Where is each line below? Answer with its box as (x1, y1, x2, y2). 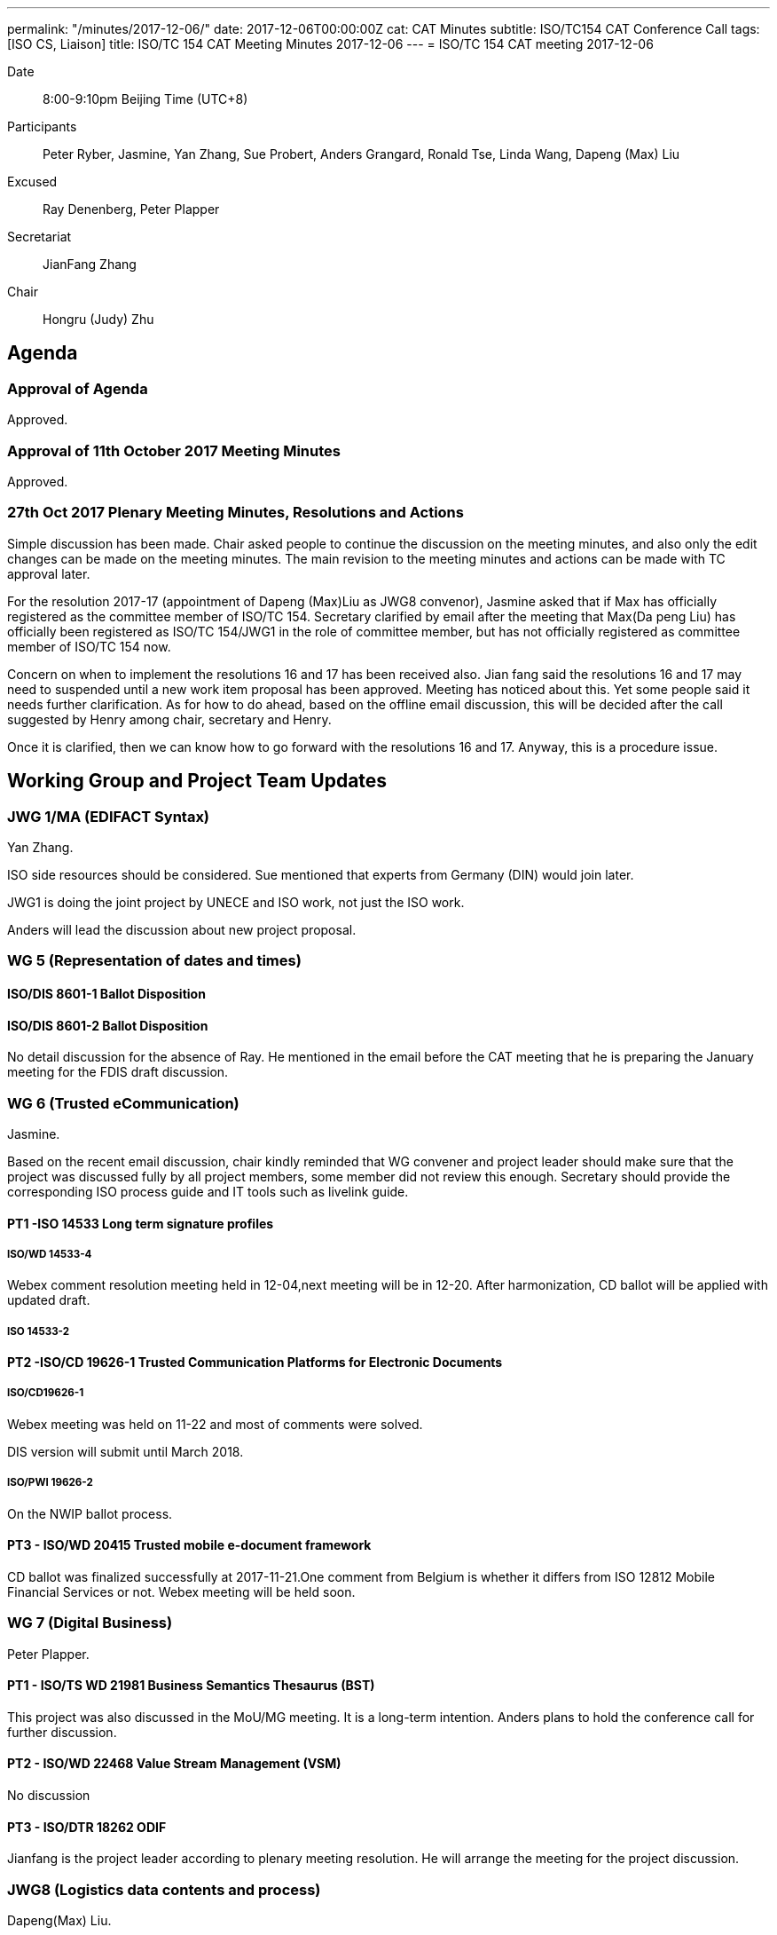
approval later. (7, 565, 90, 581)
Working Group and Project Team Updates (7, 770, 388, 793)
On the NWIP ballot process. (7, 1505, 173, 1521)
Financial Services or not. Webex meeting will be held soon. (7, 1584, 356, 1599)
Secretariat (7, 229, 72, 244)
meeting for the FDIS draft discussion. (7, 1064, 229, 1080)
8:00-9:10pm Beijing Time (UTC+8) (43, 91, 248, 107)
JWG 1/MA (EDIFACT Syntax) (7, 807, 210, 825)
